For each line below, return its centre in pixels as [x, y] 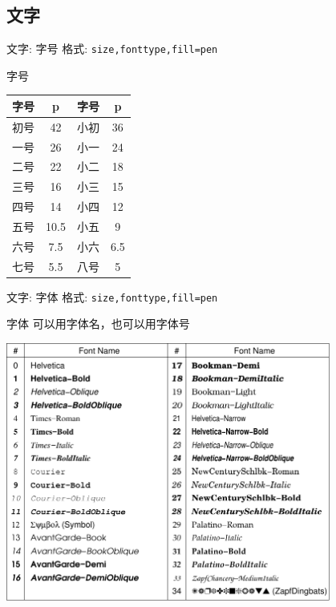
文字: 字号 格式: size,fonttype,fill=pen [112, 49]
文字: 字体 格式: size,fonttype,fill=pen [112, 296]
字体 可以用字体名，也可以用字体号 [98, 324]
